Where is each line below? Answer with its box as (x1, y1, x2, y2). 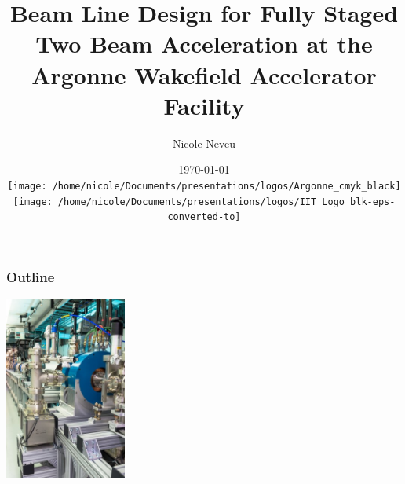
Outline (6, 266, 55, 286)
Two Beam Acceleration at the (35, 27, 373, 60)
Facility (163, 89, 245, 121)
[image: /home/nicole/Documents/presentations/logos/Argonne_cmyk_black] (7, 180, 401, 192)
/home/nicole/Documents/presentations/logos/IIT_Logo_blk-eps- (57, 196, 396, 207)
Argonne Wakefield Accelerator (31, 58, 377, 90)
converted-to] (167, 211, 241, 223)
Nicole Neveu (172, 134, 236, 151)
